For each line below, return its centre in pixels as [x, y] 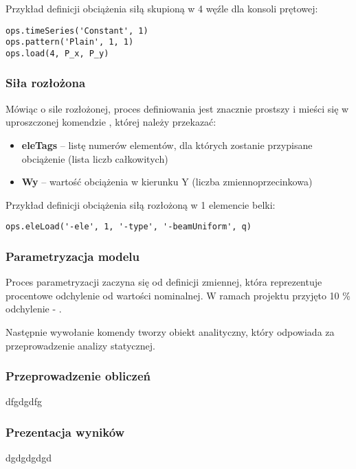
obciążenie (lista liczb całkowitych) [95, 158]
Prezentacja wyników [65, 432]
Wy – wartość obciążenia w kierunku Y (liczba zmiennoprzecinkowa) [167, 182]
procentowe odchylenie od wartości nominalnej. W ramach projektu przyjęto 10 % [178, 295]
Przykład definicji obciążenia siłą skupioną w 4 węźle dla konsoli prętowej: [162, 8]
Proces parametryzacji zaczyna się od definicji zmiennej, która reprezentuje [164, 282]
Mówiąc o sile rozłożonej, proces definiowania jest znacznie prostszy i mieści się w [177, 108]
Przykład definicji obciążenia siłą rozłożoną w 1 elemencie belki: [141, 204]
